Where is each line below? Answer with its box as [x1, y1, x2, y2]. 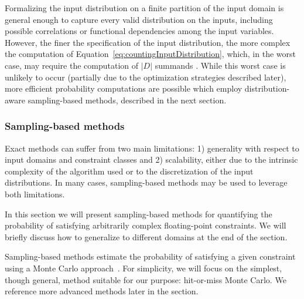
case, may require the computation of [5, 59, 139, 71]
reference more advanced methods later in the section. [5, 285, 199, 297]
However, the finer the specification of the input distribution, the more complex [5, 36, 291, 48]
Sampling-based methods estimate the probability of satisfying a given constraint [5, 250, 296, 263]
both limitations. [5, 187, 65, 200]
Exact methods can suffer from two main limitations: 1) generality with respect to [5, 142, 299, 154]
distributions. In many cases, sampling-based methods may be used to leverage [5, 176, 288, 189]
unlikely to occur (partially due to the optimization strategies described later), [5, 70, 286, 83]
